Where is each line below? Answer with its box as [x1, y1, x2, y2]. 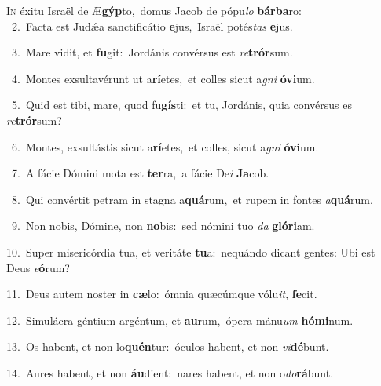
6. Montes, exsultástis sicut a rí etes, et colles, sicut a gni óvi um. [11, 138, 319, 155]
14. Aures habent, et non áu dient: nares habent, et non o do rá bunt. [6, 364, 334, 381]
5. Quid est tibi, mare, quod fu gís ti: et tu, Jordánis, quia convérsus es [11, 96, 353, 113]
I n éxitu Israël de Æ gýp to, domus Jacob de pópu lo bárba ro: [6, 2, 302, 18]
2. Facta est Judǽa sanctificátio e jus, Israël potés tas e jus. [11, 17, 293, 34]
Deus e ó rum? [6, 259, 70, 275]
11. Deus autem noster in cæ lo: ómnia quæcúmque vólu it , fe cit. [6, 286, 317, 302]
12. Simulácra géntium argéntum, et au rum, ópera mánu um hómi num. [6, 311, 354, 328]
